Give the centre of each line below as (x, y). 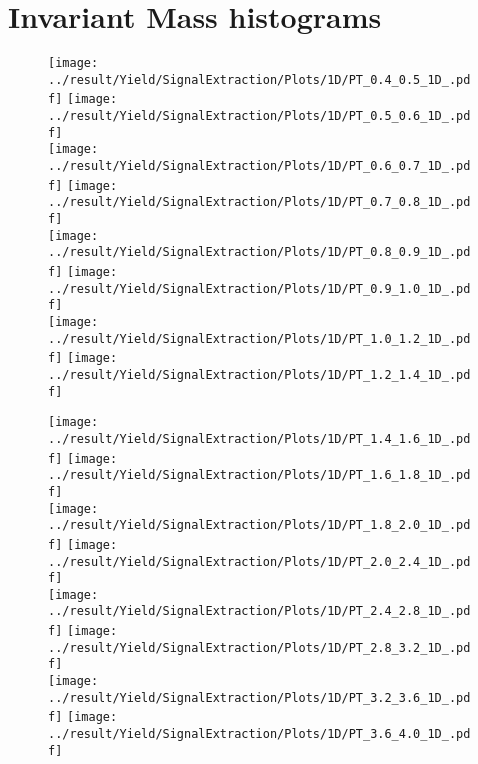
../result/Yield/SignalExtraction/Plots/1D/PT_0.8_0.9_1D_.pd (259, 252)
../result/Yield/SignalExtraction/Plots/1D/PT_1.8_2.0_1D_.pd (259, 525)
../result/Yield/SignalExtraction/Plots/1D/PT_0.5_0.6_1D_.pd (259, 116)
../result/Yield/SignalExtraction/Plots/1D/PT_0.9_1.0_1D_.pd (259, 288)
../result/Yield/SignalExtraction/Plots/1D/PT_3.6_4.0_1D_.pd (259, 734)
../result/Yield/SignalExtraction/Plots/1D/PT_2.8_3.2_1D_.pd (259, 647)
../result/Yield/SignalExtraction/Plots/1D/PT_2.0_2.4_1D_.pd (259, 561)
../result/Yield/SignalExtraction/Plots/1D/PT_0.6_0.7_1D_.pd (259, 166)
